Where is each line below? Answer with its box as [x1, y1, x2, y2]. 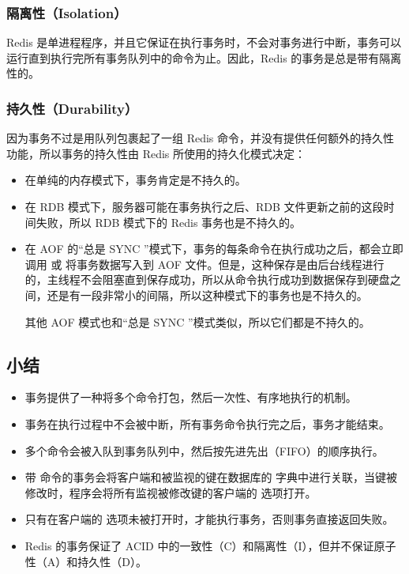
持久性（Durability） [6, 98, 138, 118]
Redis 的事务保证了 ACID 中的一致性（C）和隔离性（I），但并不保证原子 [24, 537, 396, 553]
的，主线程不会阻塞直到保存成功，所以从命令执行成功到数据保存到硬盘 [24, 271, 390, 288]
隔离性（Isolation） [6, 2, 127, 22]
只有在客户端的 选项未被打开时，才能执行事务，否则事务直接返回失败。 [24, 511, 394, 527]
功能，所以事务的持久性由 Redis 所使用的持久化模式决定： [6, 145, 306, 161]
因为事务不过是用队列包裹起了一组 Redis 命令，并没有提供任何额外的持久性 [6, 130, 395, 146]
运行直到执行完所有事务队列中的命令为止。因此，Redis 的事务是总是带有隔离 [6, 49, 402, 66]
